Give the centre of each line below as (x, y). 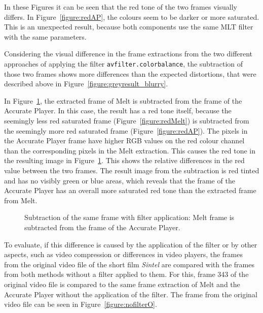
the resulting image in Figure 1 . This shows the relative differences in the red (124, 160)
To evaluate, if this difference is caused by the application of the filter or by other (131, 244)
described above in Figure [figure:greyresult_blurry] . (86, 84)
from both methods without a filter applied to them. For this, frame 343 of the (126, 274)
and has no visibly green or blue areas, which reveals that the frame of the (120, 180)
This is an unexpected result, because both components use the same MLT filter (129, 27)
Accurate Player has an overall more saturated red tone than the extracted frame (130, 190)
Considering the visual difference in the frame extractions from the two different (128, 54)
